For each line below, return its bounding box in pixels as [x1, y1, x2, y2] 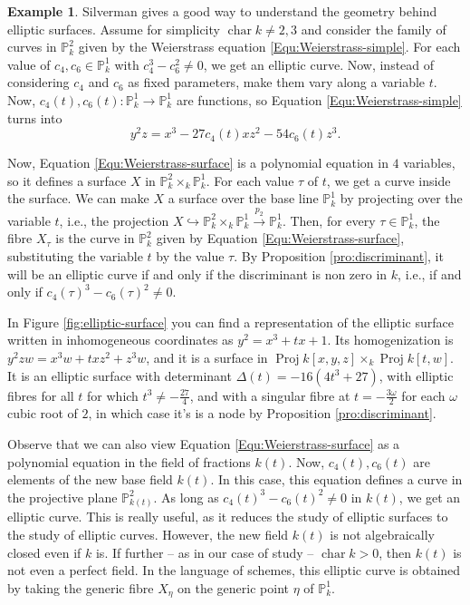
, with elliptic [379, 366, 454, 385]
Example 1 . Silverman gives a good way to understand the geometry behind [7, 2, 437, 20]
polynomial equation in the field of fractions [7, 452, 251, 471]
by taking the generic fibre [7, 578, 154, 597]
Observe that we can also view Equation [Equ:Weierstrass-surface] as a [7, 434, 400, 453]
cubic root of [7, 404, 78, 423]
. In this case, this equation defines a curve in [210, 470, 463, 489]
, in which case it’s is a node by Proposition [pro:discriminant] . [88, 404, 436, 423]
